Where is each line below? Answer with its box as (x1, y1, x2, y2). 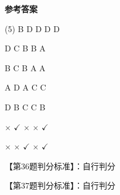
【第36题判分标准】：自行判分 (5, 159, 115, 172)
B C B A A (5, 61, 46, 74)
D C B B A (5, 42, 46, 54)
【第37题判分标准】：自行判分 (5, 179, 115, 191)
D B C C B (5, 100, 46, 113)
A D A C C (5, 81, 46, 93)
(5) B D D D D (5, 22, 60, 34)
